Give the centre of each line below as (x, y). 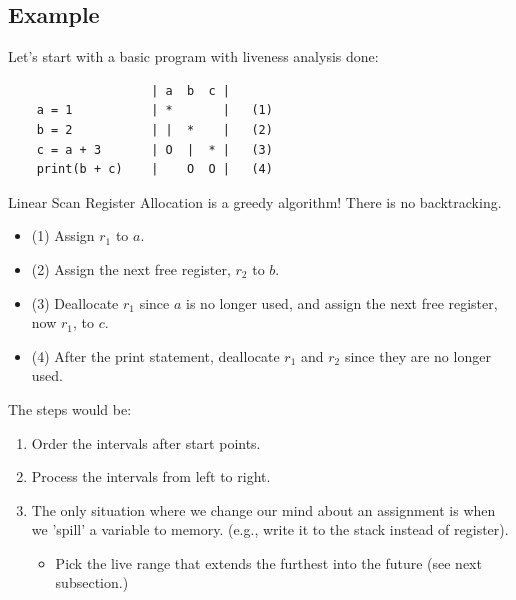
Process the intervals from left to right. (151, 476)
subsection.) (92, 582)
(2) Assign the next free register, (131, 268)
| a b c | (190, 90)
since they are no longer (417, 355)
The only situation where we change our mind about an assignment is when (263, 509)
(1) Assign (63, 235)
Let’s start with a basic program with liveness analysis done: (193, 56)
